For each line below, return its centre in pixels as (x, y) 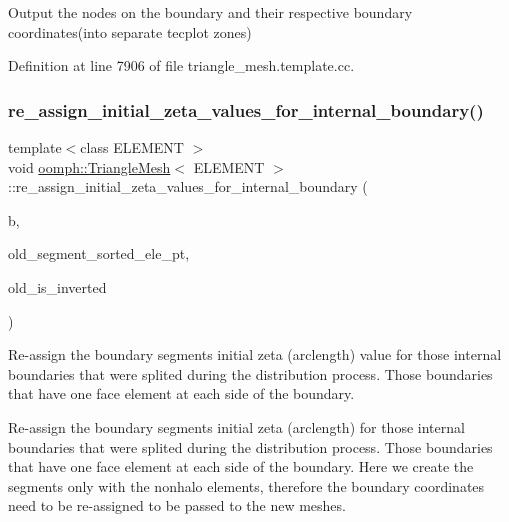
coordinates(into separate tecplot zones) (130, 31)
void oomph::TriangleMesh (89, 166)
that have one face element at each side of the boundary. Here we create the (241, 466)
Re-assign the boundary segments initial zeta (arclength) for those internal (236, 426)
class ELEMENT (132, 147)
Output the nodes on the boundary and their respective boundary (210, 12)
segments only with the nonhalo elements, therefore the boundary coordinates (246, 485)
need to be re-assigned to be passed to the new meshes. (177, 505)
